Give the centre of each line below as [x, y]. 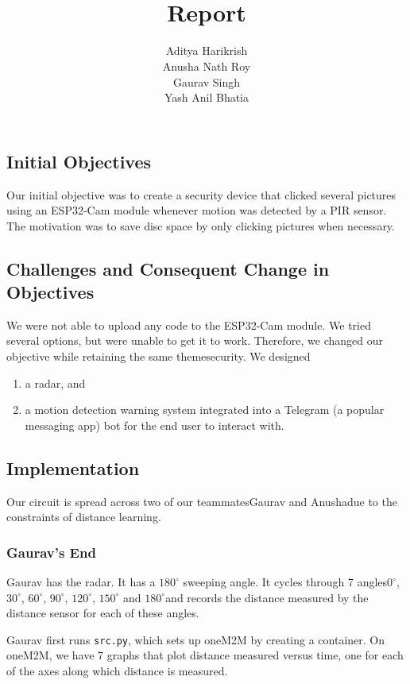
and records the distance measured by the [267, 597]
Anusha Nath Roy [207, 66]
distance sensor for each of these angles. [103, 613]
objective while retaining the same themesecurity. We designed [159, 356]
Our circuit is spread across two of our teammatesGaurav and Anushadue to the [202, 501]
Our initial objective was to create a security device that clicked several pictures [201, 194]
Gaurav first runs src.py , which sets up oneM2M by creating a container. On [196, 639]
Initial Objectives [79, 161]
